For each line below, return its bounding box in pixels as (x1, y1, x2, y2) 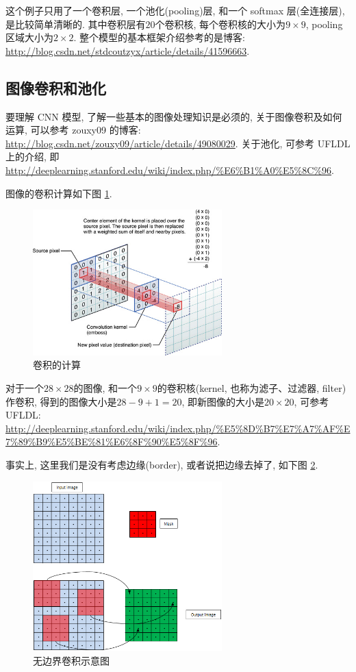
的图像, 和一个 (73, 380, 138, 395)
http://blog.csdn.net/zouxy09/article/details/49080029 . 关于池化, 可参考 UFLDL (5, 136, 351, 150)
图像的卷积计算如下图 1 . (5, 186, 112, 200)
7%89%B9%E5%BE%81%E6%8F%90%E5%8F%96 (5, 434, 218, 449)
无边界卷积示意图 (33, 653, 110, 667)
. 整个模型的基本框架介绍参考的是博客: (73, 30, 246, 45)
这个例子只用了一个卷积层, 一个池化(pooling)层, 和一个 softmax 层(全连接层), (5, 3, 345, 17)
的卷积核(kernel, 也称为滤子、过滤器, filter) (157, 380, 346, 395)
